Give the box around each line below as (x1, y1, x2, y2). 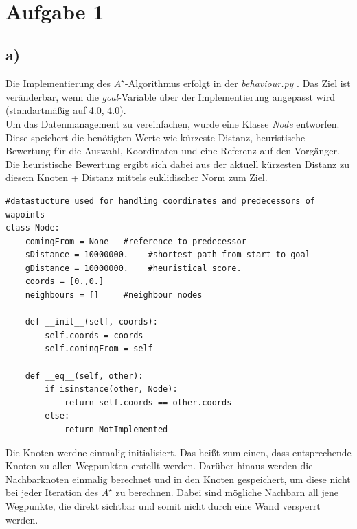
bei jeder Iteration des (5, 485, 99, 499)
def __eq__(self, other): (25, 371, 143, 381)
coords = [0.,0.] (25, 277, 104, 287)
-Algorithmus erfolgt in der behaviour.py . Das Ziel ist (124, 76, 351, 91)
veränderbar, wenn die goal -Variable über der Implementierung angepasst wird (5, 89, 335, 104)
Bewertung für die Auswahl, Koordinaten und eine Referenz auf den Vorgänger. (5, 143, 340, 158)
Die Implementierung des (5, 76, 111, 91)
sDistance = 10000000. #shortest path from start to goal (25, 250, 310, 260)
